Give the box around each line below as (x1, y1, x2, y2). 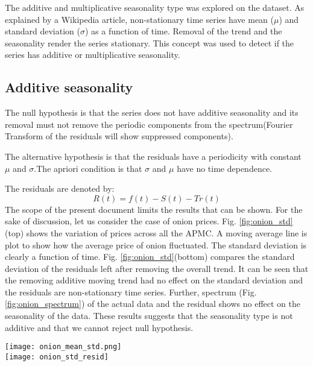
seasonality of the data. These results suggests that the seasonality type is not (5, 309, 293, 322)
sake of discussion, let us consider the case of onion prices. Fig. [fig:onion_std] (5, 215, 293, 227)
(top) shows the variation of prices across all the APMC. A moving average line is (5, 226, 308, 239)
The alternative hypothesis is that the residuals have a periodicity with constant (5, 150, 302, 162)
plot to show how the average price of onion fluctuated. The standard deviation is (5, 238, 307, 251)
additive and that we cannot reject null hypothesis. (5, 321, 194, 333)
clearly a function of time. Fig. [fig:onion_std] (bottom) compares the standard (5, 250, 295, 263)
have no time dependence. (177, 162, 273, 174)
